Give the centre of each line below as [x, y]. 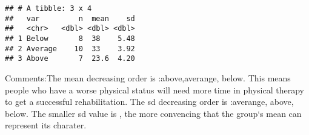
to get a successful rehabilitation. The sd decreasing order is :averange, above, [149, 102]
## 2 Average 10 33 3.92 [70, 49]
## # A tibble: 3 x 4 [48, 8]
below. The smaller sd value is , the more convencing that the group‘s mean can [153, 113]
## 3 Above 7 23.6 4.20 [70, 59]
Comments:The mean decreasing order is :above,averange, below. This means [148, 77]
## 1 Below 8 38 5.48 [70, 38]
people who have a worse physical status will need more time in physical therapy [154, 89]
